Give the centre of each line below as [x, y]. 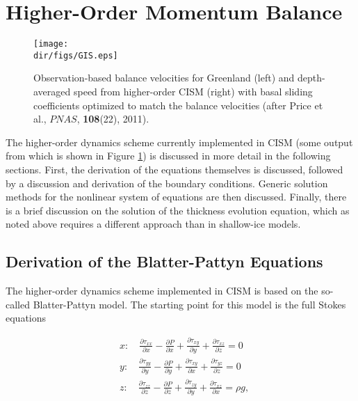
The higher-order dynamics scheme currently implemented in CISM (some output [179, 142]
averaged [52, 92]
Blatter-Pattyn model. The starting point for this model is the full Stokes [189, 304]
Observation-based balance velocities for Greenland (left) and [164, 78]
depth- [311, 78]
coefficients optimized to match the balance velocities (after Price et [178, 105]
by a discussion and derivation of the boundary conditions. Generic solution [167, 183]
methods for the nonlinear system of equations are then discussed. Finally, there [176, 197]
